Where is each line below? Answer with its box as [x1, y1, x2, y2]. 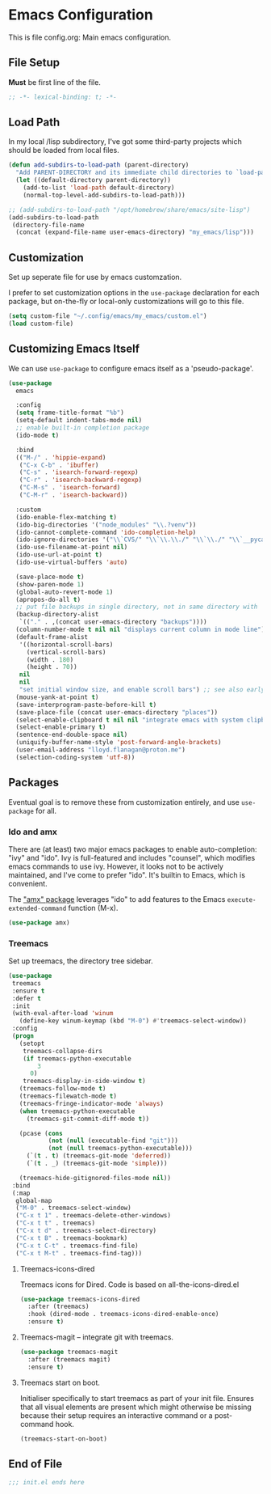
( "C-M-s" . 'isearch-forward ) [19, 484, 121, 492]
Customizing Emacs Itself [8, 342, 140, 356]
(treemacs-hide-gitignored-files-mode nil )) [19, 1174, 172, 1182]
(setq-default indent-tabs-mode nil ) [15, 417, 143, 425]
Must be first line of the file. [8, 77, 101, 87]
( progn [11, 1032, 35, 1040]
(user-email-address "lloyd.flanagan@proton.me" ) [15, 746, 186, 754]
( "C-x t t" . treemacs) [15, 1219, 95, 1227]
